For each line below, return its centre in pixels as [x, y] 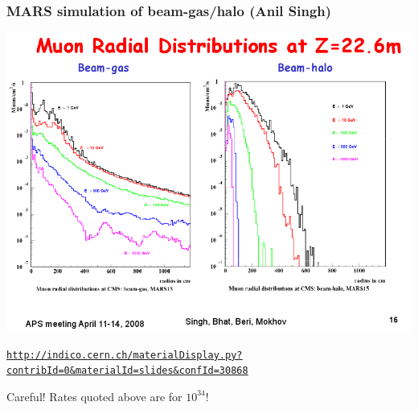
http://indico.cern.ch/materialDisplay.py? [125, 355]
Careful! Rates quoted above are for [94, 396]
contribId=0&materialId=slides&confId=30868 [127, 371]
